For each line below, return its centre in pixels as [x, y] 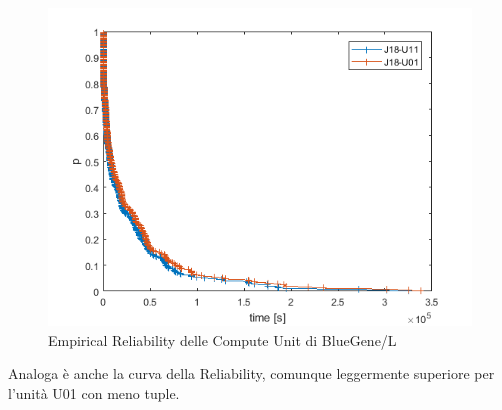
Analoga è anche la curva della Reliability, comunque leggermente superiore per [251, 373]
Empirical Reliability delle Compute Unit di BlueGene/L [222, 339]
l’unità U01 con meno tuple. [94, 392]
